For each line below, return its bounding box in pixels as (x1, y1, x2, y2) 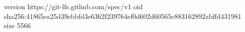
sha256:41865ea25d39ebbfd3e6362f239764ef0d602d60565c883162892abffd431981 (4, 11, 242, 21)
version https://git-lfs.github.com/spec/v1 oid (4, 1, 143, 11)
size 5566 (4, 20, 31, 31)
